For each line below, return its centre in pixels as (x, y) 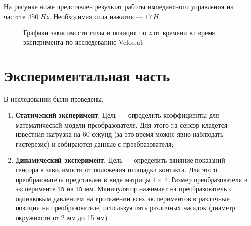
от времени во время (185, 32)
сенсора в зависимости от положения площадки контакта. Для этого (116, 170)
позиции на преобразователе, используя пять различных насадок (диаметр (125, 208)
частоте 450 (21, 16)
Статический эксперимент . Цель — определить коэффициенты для (117, 115)
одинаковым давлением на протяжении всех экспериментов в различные (122, 198)
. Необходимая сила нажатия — (96, 16)
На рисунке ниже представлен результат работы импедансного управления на (119, 6)
